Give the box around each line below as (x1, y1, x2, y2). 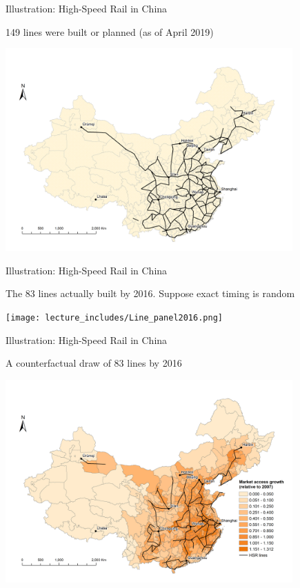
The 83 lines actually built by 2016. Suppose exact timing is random (6, 286, 295, 301)
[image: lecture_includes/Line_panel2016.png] (6, 312, 223, 323)
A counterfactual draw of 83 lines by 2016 (6, 356, 182, 370)
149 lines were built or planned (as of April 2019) (6, 24, 214, 39)
